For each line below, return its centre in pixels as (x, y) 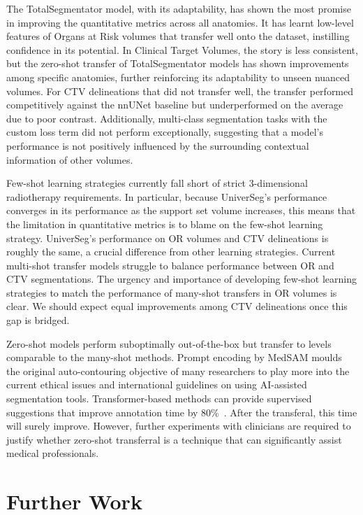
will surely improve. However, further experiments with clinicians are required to (179, 426)
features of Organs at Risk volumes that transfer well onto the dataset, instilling (178, 36)
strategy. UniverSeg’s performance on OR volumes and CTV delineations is (168, 238)
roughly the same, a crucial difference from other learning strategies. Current (171, 252)
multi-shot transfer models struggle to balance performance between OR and (170, 265)
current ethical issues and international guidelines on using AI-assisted (157, 385)
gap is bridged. (38, 320)
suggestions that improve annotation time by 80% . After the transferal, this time (182, 412)
